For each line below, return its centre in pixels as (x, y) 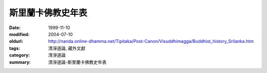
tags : (15, 48)
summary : (20, 62)
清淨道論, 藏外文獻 (67, 48)
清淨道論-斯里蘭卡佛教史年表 (77, 62)
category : (20, 55)
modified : (19, 34)
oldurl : (16, 41)
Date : (15, 28)
